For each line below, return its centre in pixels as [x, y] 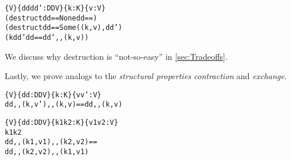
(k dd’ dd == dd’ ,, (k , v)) [47, 37]
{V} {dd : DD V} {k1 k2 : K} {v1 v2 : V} [62, 123]
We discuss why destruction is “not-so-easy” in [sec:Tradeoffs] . [116, 56]
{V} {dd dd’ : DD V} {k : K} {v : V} [55, 8]
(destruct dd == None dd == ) [51, 18]
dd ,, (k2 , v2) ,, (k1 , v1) [47, 152]
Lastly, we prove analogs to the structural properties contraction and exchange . [146, 76]
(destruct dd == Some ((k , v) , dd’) [64, 28]
